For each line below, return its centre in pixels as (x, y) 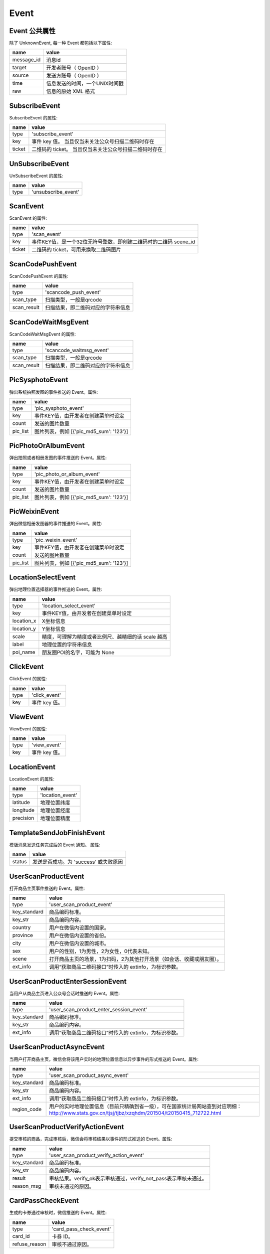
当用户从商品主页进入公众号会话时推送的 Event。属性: (64, 993)
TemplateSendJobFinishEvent (57, 833)
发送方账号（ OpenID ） (74, 76)
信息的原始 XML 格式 (70, 91)
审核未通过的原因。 (72, 1186)
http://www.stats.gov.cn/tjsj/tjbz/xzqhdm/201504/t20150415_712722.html (135, 1113)
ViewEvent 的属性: (28, 729)
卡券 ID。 (62, 1236)
